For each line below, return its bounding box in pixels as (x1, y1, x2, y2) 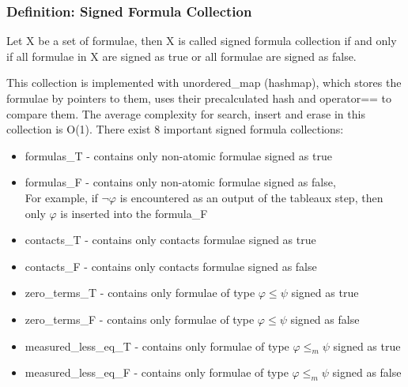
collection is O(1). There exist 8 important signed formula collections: (6, 121, 344, 137)
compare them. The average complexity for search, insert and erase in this (6, 105, 365, 122)
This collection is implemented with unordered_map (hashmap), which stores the (6, 74, 402, 91)
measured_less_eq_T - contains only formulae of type (25, 337, 289, 354)
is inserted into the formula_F (60, 205, 208, 221)
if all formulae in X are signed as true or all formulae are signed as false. (6, 47, 357, 64)
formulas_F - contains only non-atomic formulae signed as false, (25, 174, 336, 190)
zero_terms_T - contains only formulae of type (25, 284, 255, 301)
